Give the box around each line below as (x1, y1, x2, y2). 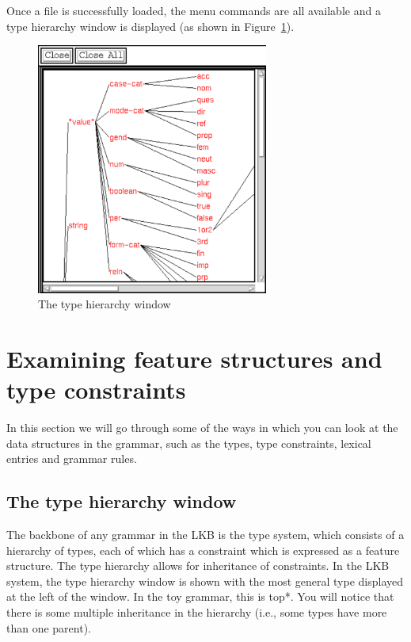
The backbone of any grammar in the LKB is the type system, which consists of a (6, 525, 405, 542)
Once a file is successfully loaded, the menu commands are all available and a (6, 2, 381, 18)
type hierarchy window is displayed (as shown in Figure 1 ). (6, 17, 295, 34)
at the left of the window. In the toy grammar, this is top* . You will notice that (6, 588, 394, 605)
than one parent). (6, 619, 92, 636)
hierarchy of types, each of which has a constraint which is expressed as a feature (6, 541, 400, 558)
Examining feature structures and (6, 342, 382, 374)
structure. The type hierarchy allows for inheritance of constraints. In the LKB (6, 557, 390, 574)
